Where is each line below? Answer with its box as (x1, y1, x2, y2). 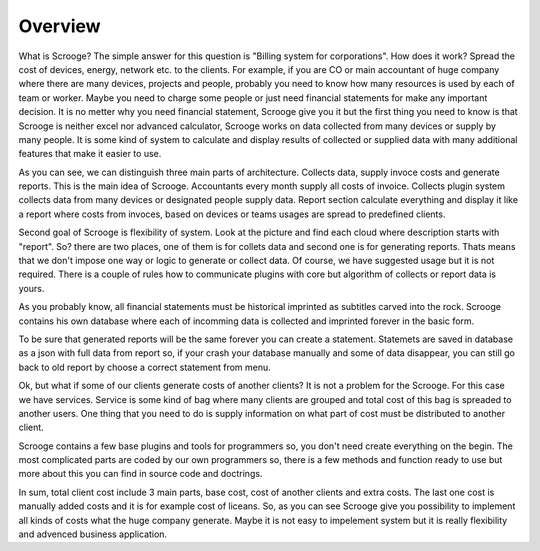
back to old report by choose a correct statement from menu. (18, 361, 272, 373)
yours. (18, 282, 45, 294)
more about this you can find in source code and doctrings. (18, 468, 263, 480)
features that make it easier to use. (18, 148, 162, 160)
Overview (18, 15, 101, 37)
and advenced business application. (18, 528, 168, 540)
